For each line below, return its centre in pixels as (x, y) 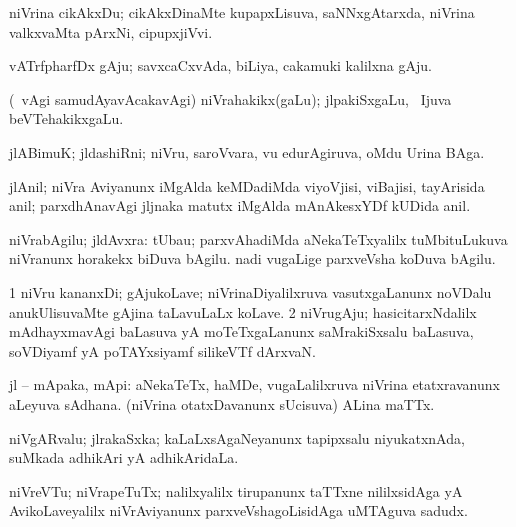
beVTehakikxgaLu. (66, 118)
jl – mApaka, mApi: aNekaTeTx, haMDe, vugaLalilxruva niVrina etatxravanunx (254, 384)
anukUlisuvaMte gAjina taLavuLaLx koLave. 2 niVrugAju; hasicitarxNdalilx (243, 311)
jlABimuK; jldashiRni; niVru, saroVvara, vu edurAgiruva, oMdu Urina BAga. (247, 151)
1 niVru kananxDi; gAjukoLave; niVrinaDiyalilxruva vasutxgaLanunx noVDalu (250, 291)
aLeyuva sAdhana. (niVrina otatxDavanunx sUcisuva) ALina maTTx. (222, 403)
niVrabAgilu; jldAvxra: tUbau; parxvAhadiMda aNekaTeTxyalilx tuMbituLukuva (258, 238)
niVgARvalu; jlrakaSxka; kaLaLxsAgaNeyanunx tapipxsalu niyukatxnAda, (237, 437)
